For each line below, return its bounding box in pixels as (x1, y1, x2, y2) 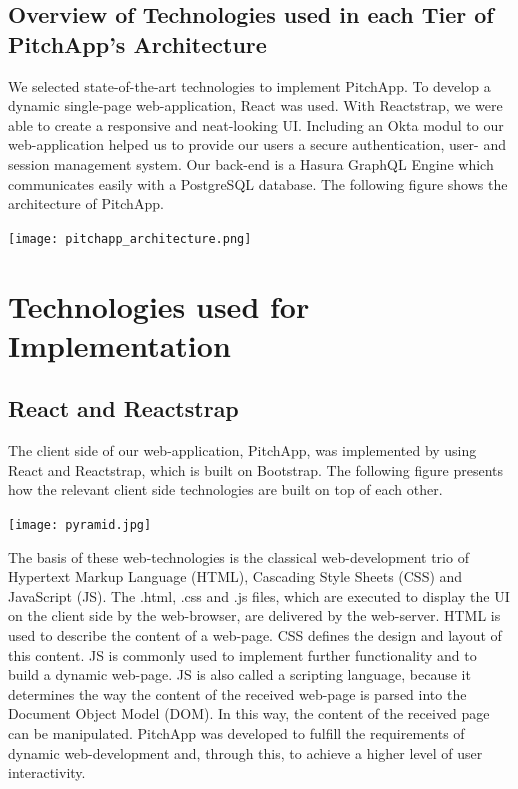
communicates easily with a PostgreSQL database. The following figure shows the (8, 173, 508, 194)
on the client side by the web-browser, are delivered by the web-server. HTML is (8, 605, 501, 626)
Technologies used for (8, 285, 310, 326)
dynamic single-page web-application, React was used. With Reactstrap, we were (8, 95, 503, 116)
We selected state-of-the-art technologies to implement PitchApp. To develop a (8, 75, 491, 96)
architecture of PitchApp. (8, 193, 164, 214)
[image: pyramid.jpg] (8, 517, 152, 532)
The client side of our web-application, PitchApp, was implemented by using (8, 440, 477, 461)
